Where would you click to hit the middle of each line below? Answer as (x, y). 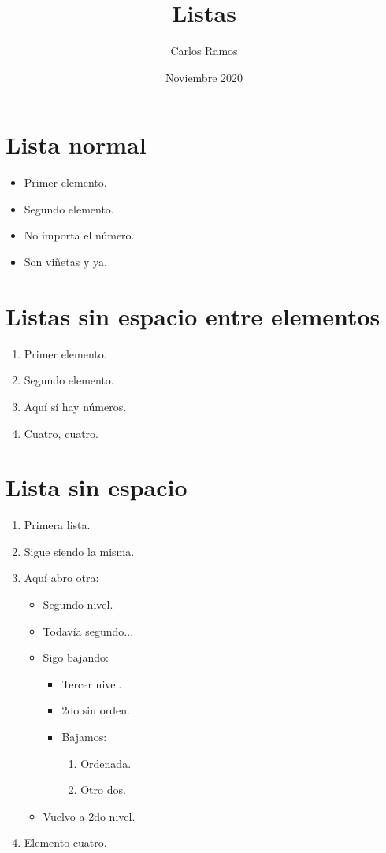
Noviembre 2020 (204, 77)
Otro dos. (103, 790)
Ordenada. (106, 763)
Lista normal (76, 145)
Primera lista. (57, 525)
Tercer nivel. (92, 683)
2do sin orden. (96, 710)
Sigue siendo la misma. (79, 551)
